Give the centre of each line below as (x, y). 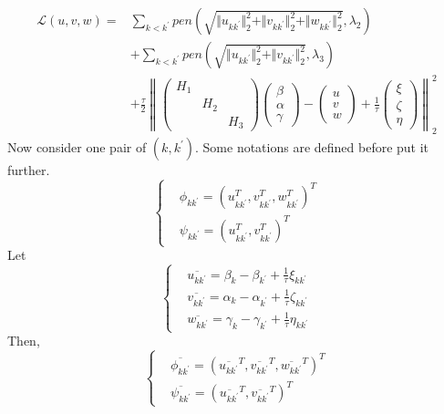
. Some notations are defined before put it (312, 147)
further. (29, 170)
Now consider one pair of (77, 147)
